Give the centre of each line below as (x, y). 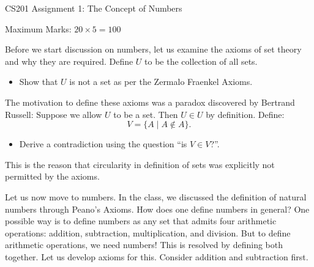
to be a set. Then (146, 114)
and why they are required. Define (69, 61)
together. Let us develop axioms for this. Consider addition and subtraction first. (157, 256)
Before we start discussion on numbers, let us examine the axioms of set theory (153, 49)
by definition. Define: (245, 114)
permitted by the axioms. (52, 176)
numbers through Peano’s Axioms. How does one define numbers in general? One (157, 209)
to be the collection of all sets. (201, 61)
